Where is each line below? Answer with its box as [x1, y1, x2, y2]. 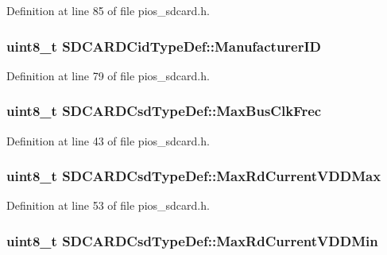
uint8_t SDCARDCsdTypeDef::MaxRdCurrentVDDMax [6, 166, 381, 186]
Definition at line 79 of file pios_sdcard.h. [6, 67, 210, 83]
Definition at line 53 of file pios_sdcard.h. [6, 197, 210, 214]
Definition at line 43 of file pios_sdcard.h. [6, 132, 210, 149]
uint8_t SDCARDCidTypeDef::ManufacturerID [6, 36, 322, 56]
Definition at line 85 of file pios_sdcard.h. [6, 2, 210, 18]
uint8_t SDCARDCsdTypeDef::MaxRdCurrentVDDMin [6, 230, 378, 250]
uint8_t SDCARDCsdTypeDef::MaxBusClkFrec [6, 101, 322, 121]
